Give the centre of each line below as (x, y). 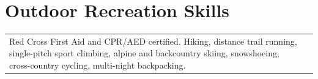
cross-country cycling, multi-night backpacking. (98, 65)
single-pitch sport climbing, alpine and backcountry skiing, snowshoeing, (144, 53)
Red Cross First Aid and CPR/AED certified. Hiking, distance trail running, (153, 41)
